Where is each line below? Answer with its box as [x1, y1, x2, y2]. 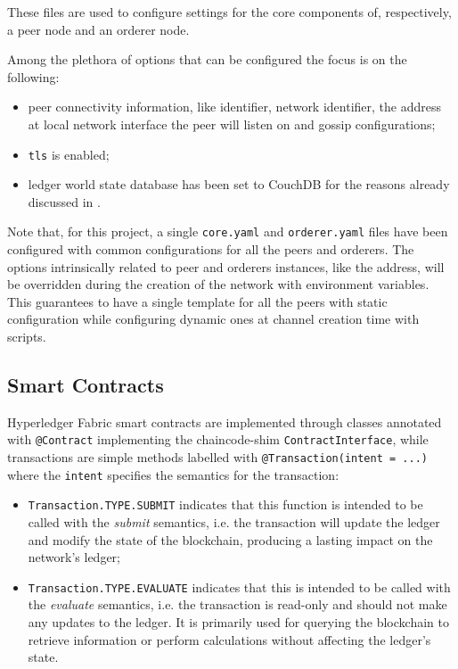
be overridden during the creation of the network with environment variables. [7, 275, 429, 293]
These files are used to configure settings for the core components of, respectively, [7, 3, 452, 21]
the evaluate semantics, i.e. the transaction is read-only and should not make [28, 595, 447, 614]
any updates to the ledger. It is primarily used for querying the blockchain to [28, 613, 449, 632]
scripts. [7, 327, 46, 346]
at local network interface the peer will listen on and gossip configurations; [28, 114, 436, 133]
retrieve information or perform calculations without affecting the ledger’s [28, 630, 431, 648]
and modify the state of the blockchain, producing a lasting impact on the [28, 530, 433, 549]
